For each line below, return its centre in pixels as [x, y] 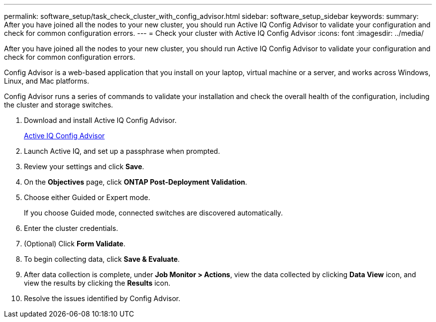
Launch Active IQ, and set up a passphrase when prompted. [122, 151]
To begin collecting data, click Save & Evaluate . [102, 259]
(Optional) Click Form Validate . [75, 244]
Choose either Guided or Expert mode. [87, 197]
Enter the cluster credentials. [71, 228]
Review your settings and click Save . [84, 166]
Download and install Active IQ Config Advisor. [100, 120]
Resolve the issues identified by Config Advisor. [102, 298]
